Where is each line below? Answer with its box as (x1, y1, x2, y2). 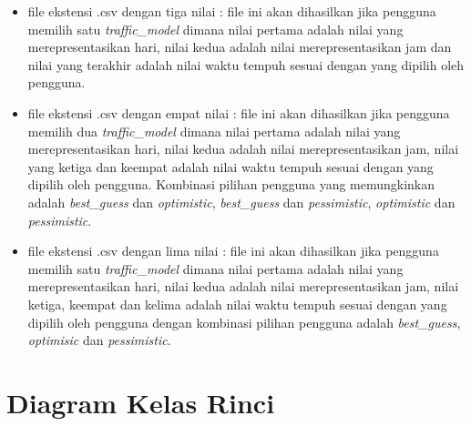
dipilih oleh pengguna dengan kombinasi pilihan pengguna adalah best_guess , (27, 312, 461, 331)
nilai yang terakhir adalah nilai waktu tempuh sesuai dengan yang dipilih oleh (27, 55, 465, 74)
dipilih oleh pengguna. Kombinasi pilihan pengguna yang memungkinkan (27, 175, 435, 194)
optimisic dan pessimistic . (27, 330, 171, 350)
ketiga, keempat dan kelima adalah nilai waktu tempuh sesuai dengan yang (27, 294, 447, 313)
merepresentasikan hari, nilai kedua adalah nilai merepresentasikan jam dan (27, 37, 452, 56)
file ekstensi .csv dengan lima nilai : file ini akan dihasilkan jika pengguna (27, 241, 439, 260)
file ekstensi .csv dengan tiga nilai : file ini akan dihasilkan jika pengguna (27, 2, 436, 20)
